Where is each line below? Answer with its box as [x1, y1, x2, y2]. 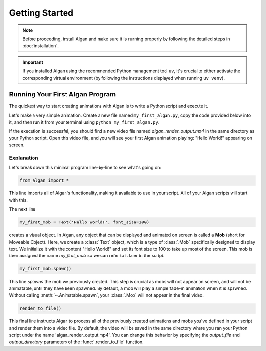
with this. [9, 197, 28, 203]
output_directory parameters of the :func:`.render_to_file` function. [9, 339, 144, 345]
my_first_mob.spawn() [19, 266, 72, 272]
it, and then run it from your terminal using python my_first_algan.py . [9, 119, 160, 125]
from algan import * [19, 178, 69, 183]
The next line [9, 206, 36, 212]
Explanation [9, 154, 38, 161]
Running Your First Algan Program [9, 90, 116, 98]
